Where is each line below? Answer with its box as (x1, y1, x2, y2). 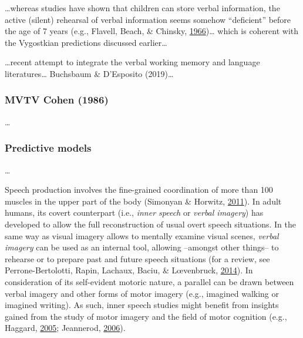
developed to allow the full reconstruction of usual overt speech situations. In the (5, 217, 296, 230)
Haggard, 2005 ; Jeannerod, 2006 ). (5, 322, 126, 334)
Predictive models (5, 140, 92, 155)
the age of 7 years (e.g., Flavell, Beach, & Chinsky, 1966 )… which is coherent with (5, 25, 299, 37)
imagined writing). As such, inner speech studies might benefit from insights (5, 299, 279, 311)
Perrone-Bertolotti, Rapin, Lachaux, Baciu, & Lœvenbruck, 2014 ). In (5, 264, 253, 276)
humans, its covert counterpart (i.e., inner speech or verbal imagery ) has (5, 206, 264, 219)
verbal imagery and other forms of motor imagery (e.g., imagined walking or (5, 287, 280, 299)
